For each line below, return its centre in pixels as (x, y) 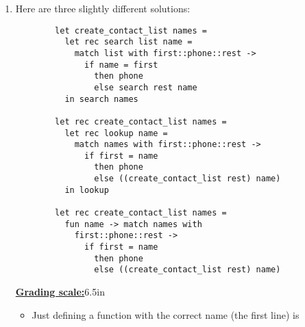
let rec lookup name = (116, 133)
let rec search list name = (129, 42)
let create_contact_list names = (131, 30)
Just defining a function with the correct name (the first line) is (166, 314)
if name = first (121, 65)
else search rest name (146, 87)
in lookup (87, 190)
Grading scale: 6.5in (60, 292)
